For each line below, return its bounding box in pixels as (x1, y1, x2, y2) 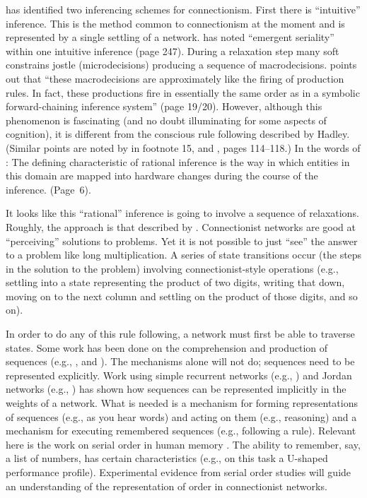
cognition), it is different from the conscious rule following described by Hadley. (6, 126, 350, 141)
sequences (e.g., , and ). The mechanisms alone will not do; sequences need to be (6, 354, 355, 369)
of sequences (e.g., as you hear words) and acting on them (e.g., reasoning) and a (6, 409, 357, 424)
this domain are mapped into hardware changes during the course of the (6, 168, 318, 183)
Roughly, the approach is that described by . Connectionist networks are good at (6, 219, 356, 234)
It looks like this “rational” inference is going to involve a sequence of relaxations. (6, 206, 359, 220)
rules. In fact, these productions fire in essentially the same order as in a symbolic (6, 85, 360, 100)
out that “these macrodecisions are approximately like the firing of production (6, 71, 344, 85)
